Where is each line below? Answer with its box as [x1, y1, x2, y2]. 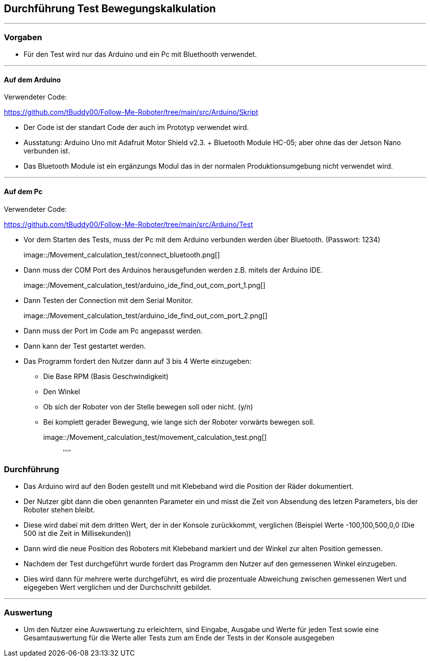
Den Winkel [43, 387, 80, 396]
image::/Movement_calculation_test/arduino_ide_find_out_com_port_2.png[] [24, 311, 268, 320]
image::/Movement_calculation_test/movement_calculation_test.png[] [43, 432, 267, 441]
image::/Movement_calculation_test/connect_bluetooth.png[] [24, 250, 220, 259]
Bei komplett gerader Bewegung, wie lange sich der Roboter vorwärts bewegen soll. [43, 417, 315, 426]
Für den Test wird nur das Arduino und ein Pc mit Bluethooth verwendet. [24, 50, 257, 59]
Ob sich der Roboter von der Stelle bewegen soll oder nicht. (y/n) [43, 402, 253, 411]
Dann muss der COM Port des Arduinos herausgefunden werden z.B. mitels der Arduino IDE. [24, 265, 323, 274]
